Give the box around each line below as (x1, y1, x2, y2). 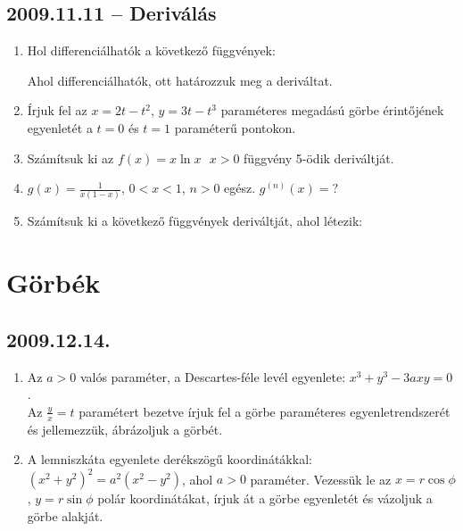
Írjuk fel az (27, 101, 87, 120)
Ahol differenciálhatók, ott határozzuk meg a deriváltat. (27, 71, 333, 89)
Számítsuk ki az (27, 148, 114, 167)
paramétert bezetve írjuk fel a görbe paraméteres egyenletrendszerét (79, 402, 451, 420)
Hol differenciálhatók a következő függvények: (27, 41, 276, 60)
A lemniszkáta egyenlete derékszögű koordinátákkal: (27, 450, 312, 469)
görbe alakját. (27, 506, 103, 525)
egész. (224, 178, 256, 197)
